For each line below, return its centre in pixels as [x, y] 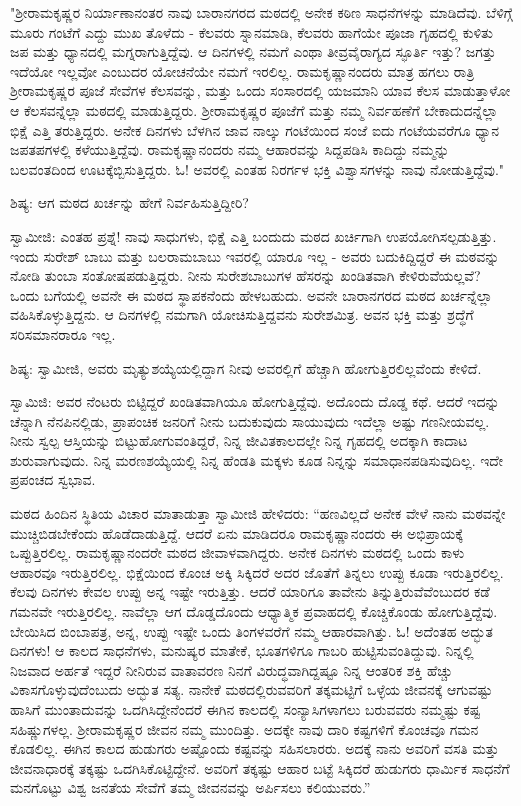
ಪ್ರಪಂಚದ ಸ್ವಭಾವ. [53, 479]
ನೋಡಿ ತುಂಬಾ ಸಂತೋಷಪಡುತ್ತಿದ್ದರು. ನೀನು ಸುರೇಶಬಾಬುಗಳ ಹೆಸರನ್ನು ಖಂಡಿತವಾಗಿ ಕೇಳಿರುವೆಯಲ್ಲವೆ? [245, 275]
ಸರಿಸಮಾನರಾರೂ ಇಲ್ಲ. [63, 333]
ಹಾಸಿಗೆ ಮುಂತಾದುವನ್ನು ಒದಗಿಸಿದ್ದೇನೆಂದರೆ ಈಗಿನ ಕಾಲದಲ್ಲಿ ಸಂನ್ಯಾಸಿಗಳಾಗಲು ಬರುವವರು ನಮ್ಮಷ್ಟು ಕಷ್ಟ [245, 709]
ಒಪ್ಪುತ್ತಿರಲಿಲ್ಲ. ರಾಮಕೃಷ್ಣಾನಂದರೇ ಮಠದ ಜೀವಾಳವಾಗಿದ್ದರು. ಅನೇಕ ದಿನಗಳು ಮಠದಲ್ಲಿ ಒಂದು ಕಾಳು [237, 552]
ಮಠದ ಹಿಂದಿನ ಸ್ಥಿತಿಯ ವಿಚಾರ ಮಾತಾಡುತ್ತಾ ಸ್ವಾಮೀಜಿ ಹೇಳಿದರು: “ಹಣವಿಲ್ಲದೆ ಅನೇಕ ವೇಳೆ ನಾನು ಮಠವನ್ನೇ [258, 513]
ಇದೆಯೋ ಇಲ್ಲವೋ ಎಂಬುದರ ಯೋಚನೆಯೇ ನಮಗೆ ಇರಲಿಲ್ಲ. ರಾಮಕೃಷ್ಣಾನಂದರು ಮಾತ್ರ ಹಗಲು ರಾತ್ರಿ [242, 70]
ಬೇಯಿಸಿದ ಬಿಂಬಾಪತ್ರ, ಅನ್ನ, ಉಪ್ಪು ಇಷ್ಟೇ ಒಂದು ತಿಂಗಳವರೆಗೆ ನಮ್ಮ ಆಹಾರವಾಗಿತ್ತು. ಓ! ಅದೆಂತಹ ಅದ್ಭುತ [251, 630]
